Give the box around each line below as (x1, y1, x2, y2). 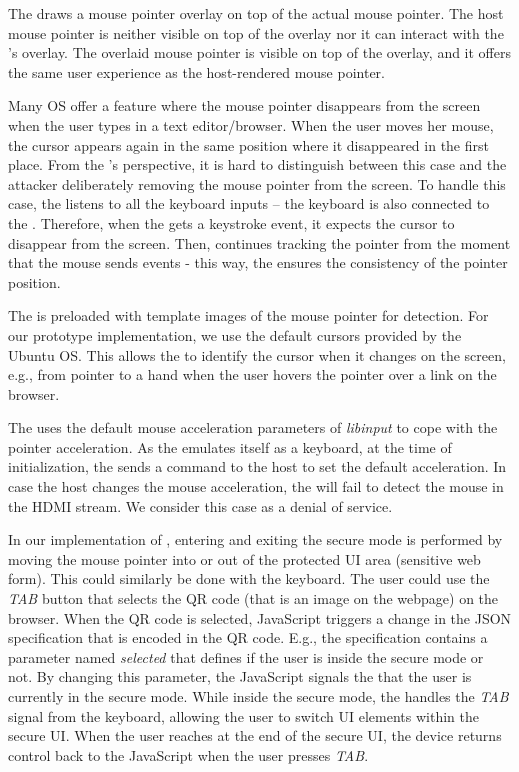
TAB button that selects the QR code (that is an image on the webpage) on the (8, 588, 499, 609)
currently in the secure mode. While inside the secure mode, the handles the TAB (8, 686, 509, 706)
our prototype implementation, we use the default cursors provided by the (8, 324, 462, 345)
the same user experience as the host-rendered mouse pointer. (8, 61, 385, 82)
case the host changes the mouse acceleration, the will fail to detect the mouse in (8, 476, 504, 497)
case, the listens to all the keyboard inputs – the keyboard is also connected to (8, 193, 490, 214)
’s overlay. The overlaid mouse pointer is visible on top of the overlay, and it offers (8, 42, 512, 63)
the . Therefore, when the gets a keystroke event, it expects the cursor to (8, 212, 455, 233)
